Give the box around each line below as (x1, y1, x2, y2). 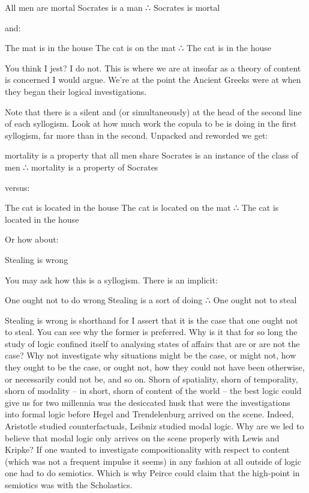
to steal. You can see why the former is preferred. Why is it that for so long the (5, 325, 298, 338)
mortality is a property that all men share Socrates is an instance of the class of (5, 149, 299, 162)
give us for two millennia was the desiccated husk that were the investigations (5, 396, 290, 408)
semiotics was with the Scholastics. (5, 479, 133, 491)
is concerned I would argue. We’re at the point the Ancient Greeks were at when (5, 73, 301, 86)
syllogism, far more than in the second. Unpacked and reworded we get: (5, 129, 268, 141)
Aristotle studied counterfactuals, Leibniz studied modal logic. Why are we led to (5, 420, 304, 432)
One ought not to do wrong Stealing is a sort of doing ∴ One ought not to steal (5, 294, 297, 306)
